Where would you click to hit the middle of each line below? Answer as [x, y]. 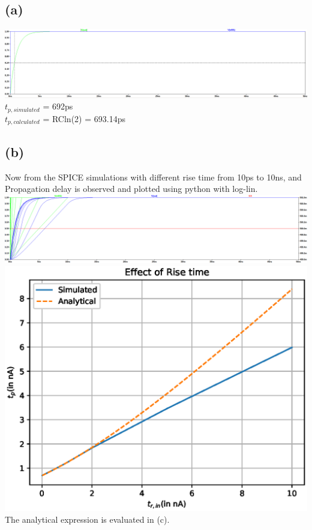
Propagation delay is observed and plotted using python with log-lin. [131, 189]
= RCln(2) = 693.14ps [84, 118]
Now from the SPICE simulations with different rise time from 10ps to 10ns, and [153, 177]
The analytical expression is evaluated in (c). [87, 519]
